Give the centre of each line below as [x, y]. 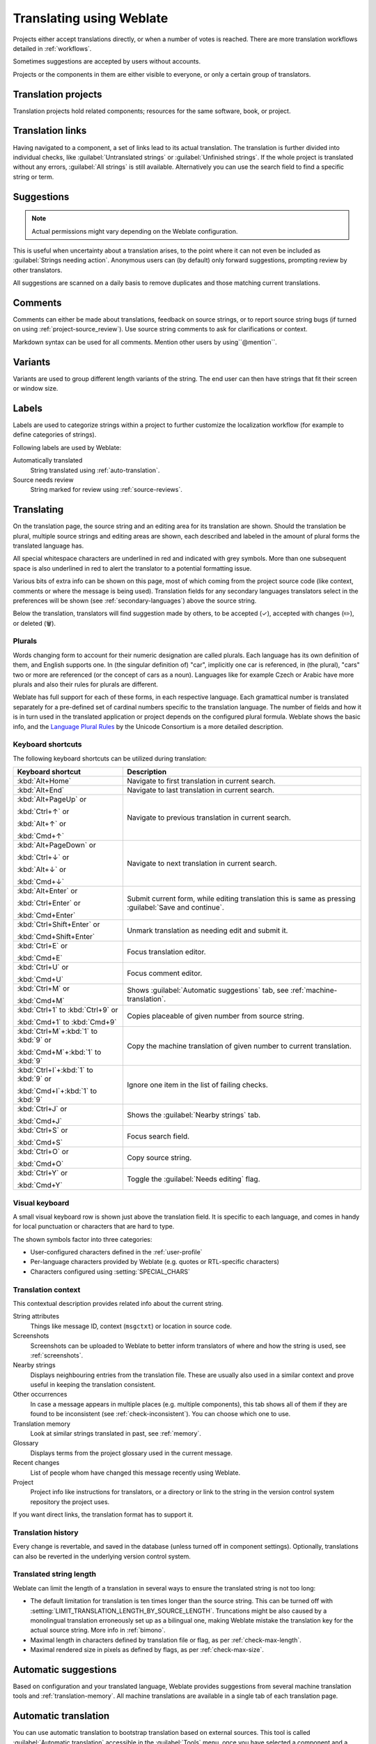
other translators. [38, 270]
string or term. [33, 176]
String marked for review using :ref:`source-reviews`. [106, 490]
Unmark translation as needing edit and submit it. [207, 931]
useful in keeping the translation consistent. [93, 1385]
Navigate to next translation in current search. [202, 864]
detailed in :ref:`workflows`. [52, 48]
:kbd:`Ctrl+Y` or [42, 1173]
